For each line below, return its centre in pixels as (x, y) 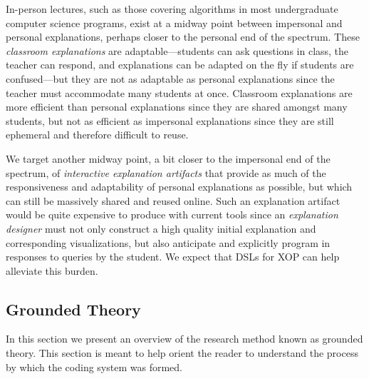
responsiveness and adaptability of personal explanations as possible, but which (179, 187)
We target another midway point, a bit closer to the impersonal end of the (168, 158)
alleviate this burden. (52, 270)
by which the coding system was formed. (94, 367)
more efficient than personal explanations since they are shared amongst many (177, 107)
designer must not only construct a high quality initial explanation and (161, 228)
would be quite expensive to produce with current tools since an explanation (172, 214)
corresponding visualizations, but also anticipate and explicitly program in (168, 242)
